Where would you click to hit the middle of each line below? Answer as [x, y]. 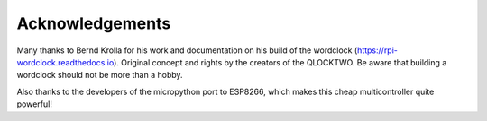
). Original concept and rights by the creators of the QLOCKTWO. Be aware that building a [280, 62]
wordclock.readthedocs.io [65, 62]
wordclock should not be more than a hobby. [100, 75]
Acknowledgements [94, 23]
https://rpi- [377, 50]
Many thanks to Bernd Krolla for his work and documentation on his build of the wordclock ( [187, 50]
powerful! [35, 104]
